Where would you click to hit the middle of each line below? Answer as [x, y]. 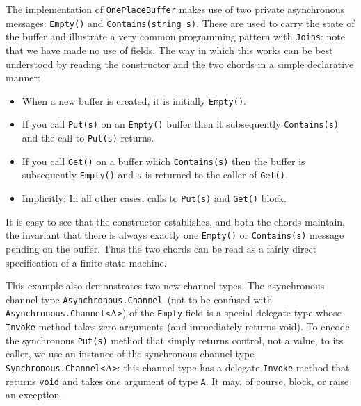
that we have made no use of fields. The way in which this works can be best [169, 50]
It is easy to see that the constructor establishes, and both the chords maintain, [175, 221]
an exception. [34, 395]
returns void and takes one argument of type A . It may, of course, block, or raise [177, 381]
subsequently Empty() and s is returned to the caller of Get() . [155, 175]
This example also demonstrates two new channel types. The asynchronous [165, 286]
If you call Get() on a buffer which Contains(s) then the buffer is [163, 161]
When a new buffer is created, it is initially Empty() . [134, 100]
